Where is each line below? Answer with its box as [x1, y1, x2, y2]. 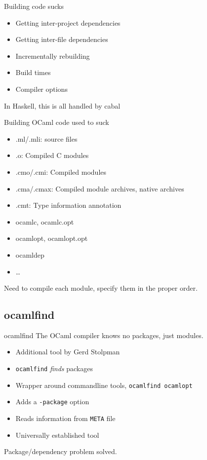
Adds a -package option [15, 396, 89, 407]
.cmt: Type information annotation [15, 200, 122, 210]
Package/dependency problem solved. [4, 446, 117, 457]
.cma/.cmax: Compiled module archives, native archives [15, 183, 184, 193]
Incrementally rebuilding [15, 50, 90, 61]
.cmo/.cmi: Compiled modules [15, 166, 107, 177]
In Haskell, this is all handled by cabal [4, 100, 121, 111]
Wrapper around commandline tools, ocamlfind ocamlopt [15, 380, 193, 390]
